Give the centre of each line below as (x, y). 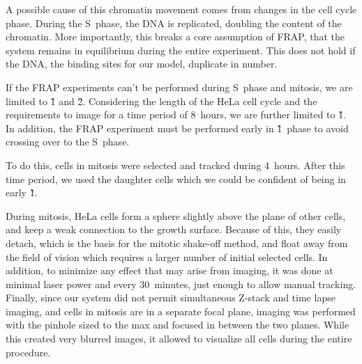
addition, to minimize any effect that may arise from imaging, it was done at (169, 270)
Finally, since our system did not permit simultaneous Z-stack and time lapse (171, 298)
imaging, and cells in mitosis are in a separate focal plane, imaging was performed (181, 311)
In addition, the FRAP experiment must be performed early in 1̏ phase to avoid (177, 128)
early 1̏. (22, 192)
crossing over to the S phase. (68, 142)
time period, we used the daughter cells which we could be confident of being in (176, 179)
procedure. (28, 352)
